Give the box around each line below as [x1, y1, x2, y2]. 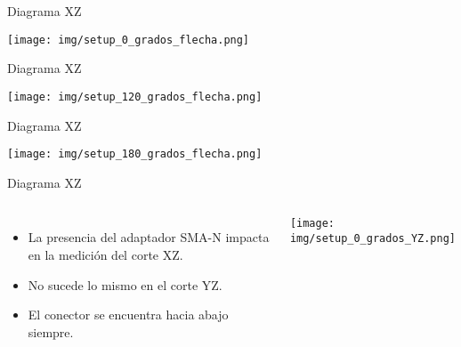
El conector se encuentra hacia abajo [28, 305, 229, 324]
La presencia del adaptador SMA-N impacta [28, 228, 270, 246]
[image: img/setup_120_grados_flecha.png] [7, 90, 263, 103]
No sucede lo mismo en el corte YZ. [28, 275, 222, 294]
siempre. [28, 322, 74, 341]
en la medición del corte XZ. [28, 245, 183, 263]
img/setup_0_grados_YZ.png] [289, 232, 457, 245]
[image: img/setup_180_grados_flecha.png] [7, 148, 263, 161]
